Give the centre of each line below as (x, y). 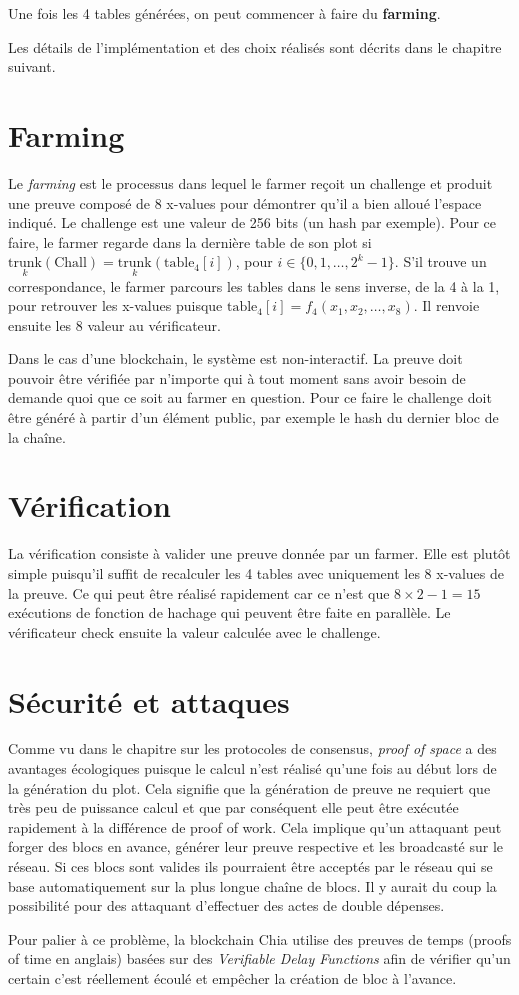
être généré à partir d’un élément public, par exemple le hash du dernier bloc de (253, 417)
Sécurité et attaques (149, 700)
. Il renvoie (446, 305)
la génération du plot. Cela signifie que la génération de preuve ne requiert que (249, 787)
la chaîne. (37, 436)
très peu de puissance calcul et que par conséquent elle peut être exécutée (233, 807)
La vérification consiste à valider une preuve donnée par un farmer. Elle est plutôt (259, 553)
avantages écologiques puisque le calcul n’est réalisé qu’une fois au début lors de (252, 768)
